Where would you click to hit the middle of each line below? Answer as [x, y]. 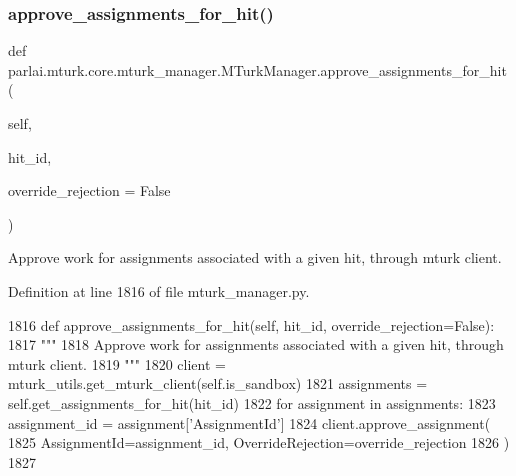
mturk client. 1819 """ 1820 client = [117, 363]
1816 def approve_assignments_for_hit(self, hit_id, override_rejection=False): [251, 324]
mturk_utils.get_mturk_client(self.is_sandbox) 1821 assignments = [218, 383]
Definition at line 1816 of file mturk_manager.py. [159, 290]
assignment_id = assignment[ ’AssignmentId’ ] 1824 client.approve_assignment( [249, 422]
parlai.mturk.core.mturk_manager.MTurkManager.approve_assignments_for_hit [257, 69]
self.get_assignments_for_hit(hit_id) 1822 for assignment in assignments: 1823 [252, 402]
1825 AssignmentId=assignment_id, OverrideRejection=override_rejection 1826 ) [259, 442]
